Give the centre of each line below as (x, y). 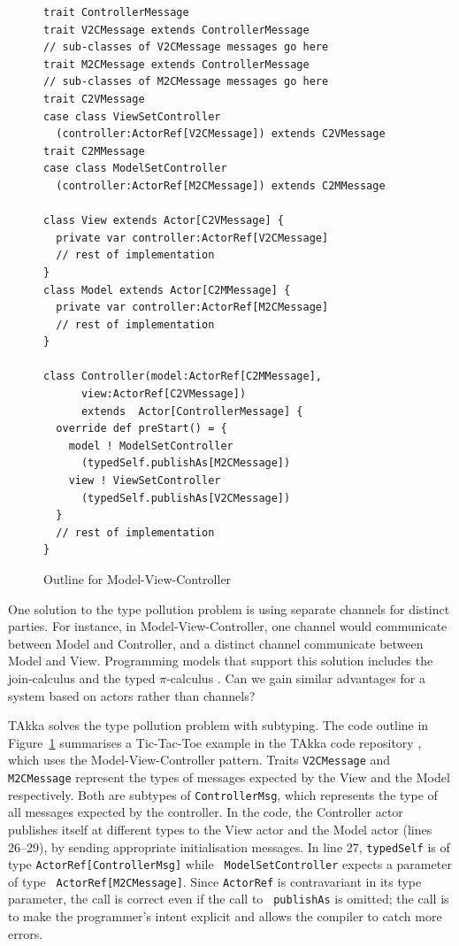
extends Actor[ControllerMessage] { (192, 411)
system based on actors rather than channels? (132, 695)
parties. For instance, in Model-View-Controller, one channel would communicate (228, 626)
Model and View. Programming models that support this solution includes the (221, 661)
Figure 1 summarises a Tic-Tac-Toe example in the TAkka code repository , (215, 742)
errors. (26, 933)
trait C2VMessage (94, 99)
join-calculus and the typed (82, 677)
